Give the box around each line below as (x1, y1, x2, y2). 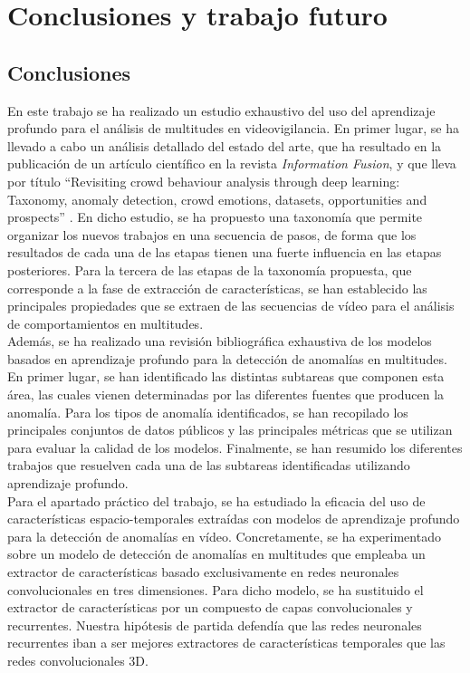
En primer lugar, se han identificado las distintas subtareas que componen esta (7, 367, 445, 386)
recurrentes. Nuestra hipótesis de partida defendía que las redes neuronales (7, 615, 422, 634)
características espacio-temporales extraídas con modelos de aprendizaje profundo (7, 509, 460, 528)
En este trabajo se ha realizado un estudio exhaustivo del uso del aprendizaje (7, 101, 436, 120)
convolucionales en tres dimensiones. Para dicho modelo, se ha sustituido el (7, 580, 424, 599)
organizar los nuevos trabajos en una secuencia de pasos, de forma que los (7, 225, 417, 244)
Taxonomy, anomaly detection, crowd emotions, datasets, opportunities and (7, 189, 427, 208)
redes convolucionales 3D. (7, 650, 149, 669)
